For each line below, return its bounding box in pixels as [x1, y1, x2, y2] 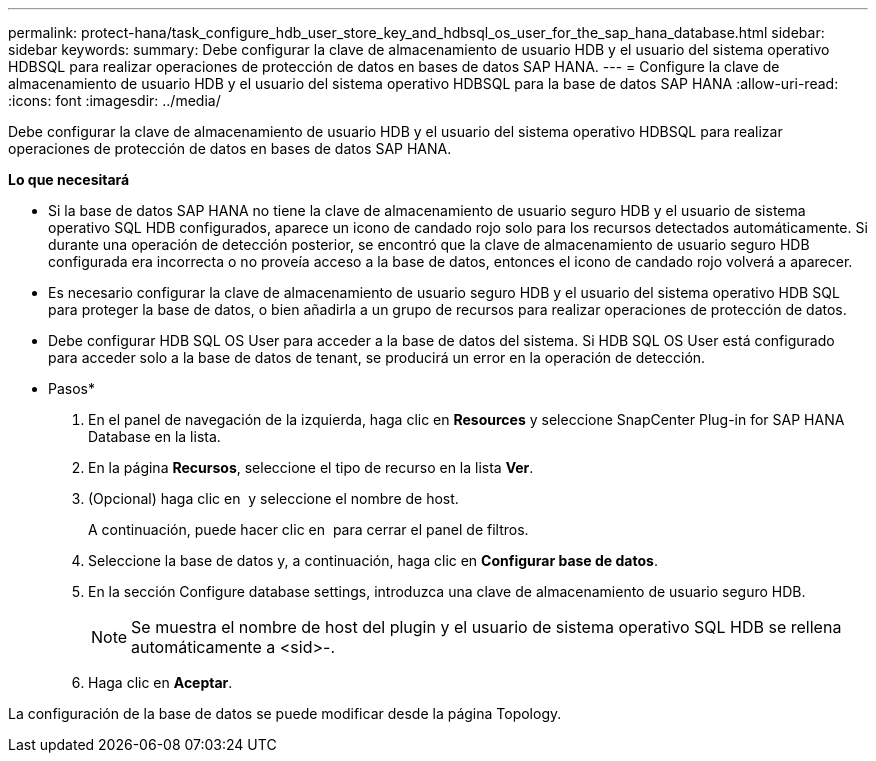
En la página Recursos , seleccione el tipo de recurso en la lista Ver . [88, 459, 534, 476]
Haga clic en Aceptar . [88, 674, 233, 691]
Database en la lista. [88, 428, 221, 445]
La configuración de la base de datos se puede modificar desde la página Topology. [8, 705, 562, 722]
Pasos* [48, 380, 95, 397]
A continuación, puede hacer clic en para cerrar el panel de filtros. [88, 521, 529, 538]
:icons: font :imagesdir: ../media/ [8, 92, 221, 109]
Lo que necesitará [8, 171, 130, 188]
